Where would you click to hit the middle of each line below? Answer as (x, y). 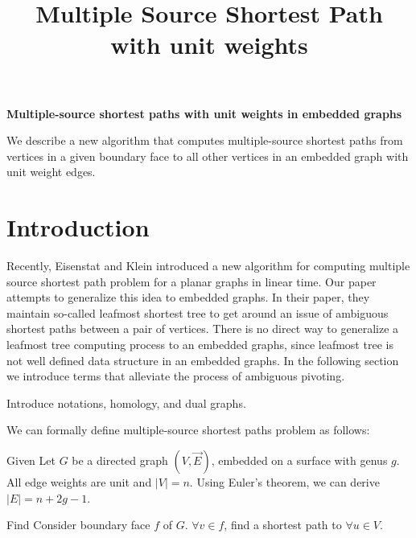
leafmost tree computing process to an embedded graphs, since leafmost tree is (200, 345)
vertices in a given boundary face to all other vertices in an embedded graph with (208, 156)
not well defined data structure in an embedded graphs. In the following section (203, 360)
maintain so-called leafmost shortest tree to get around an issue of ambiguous (198, 312)
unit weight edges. (51, 172)
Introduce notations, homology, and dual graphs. (126, 402)
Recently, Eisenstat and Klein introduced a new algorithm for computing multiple (208, 266)
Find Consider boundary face (78, 525)
